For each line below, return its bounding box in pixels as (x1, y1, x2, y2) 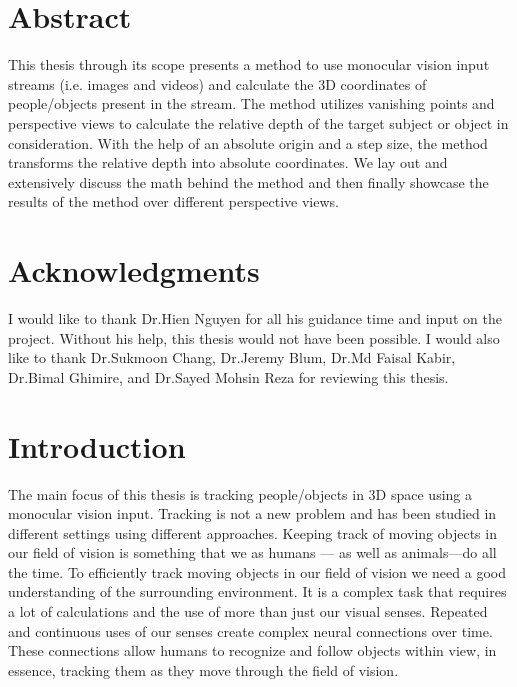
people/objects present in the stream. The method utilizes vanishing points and (8, 93, 495, 114)
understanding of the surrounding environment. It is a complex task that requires (8, 581, 507, 602)
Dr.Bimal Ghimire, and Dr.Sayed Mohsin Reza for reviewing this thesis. (8, 366, 449, 387)
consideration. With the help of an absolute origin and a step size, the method (8, 132, 488, 153)
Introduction (8, 425, 186, 466)
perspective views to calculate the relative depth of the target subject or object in (8, 112, 509, 133)
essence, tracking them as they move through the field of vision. (8, 659, 399, 680)
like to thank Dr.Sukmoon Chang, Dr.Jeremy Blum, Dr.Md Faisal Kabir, (8, 347, 456, 368)
